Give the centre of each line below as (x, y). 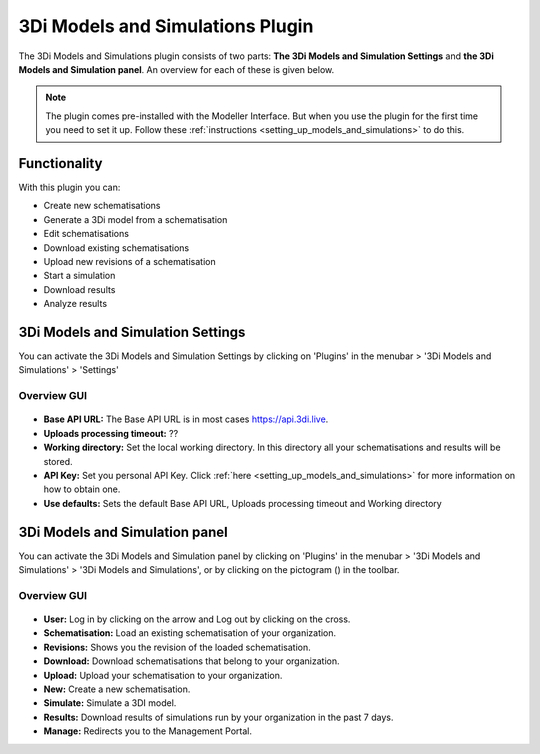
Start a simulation (79, 276)
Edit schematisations (86, 234)
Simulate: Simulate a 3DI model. (110, 703)
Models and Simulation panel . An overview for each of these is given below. (176, 69)
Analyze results (75, 304)
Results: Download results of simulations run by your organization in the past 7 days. (218, 717)
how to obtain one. (82, 489)
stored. (58, 461)
